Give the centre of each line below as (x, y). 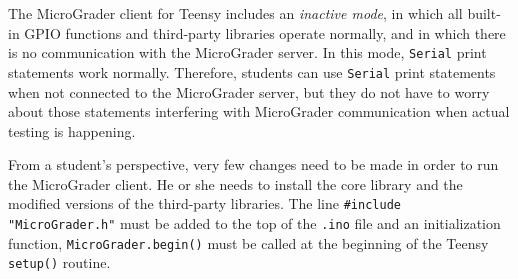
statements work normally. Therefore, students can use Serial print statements (252, 71)
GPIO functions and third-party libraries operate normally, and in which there (265, 32)
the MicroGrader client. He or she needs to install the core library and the (235, 183)
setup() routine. (59, 262)
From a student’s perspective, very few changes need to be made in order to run (253, 164)
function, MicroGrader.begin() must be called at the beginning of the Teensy (248, 242)
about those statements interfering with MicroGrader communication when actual (259, 111)
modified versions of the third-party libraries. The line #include (204, 203)
